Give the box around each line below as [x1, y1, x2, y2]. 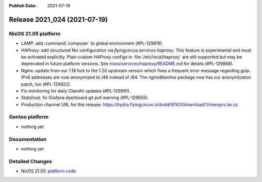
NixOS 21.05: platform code [21, 168, 76, 174]
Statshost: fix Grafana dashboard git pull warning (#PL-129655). [21, 95, 149, 100]
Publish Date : [9, 3, 37, 8]
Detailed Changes [9, 158, 52, 165]
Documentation [9, 136, 47, 143]
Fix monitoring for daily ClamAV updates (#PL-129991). [21, 88, 131, 94]
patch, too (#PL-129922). [21, 81, 71, 87]
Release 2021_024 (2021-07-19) [9, 15, 108, 24]
